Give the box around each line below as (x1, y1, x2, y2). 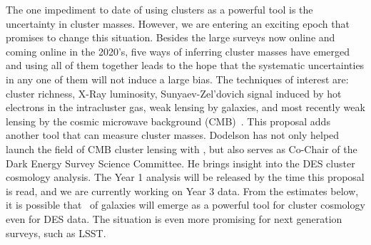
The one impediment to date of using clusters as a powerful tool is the (6, 2, 313, 16)
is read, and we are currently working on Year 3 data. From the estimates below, (6, 183, 359, 198)
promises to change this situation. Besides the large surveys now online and (6, 30, 335, 45)
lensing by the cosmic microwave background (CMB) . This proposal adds (6, 113, 330, 128)
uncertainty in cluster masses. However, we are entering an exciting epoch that (6, 16, 350, 31)
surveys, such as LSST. (6, 225, 106, 240)
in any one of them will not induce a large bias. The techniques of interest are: (6, 71, 349, 86)
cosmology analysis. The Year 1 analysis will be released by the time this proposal (6, 170, 365, 184)
